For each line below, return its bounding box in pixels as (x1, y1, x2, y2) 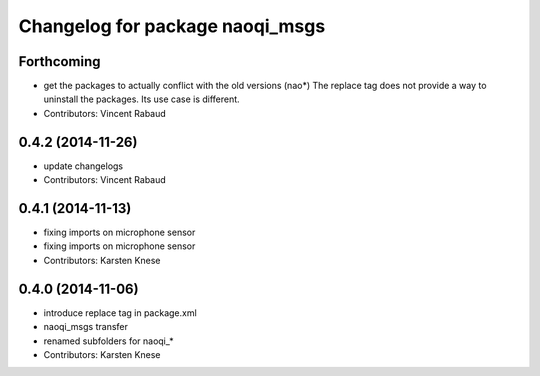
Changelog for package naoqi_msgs (18, 15, 326, 37)
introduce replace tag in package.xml (43, 306, 197, 319)
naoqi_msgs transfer (43, 321, 129, 333)
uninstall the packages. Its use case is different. (43, 93, 240, 105)
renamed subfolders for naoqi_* (43, 335, 174, 347)
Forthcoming (18, 53, 101, 70)
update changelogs (43, 160, 124, 172)
